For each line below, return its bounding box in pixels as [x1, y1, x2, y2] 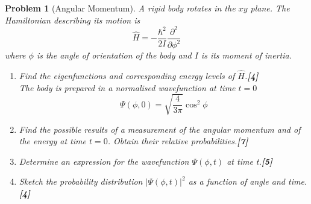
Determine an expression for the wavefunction [19, 155, 189, 167]
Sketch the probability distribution [19, 175, 143, 188]
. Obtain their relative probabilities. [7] [107, 135, 248, 147]
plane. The [250, 2, 290, 14]
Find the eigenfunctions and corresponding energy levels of [19, 69, 235, 81]
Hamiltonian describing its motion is [5, 13, 140, 26]
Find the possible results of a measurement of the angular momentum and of [19, 123, 301, 135]
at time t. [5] [227, 155, 273, 167]
